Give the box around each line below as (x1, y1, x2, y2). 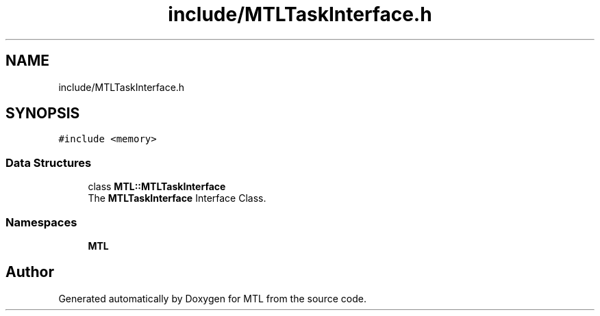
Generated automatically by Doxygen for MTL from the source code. (58, 292, 366, 304)
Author (5, 263, 54, 281)
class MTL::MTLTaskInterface (88, 181, 226, 193)
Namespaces (5, 215, 77, 229)
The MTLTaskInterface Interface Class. (88, 192, 266, 205)
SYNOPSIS (5, 105, 80, 122)
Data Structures (5, 155, 92, 170)
